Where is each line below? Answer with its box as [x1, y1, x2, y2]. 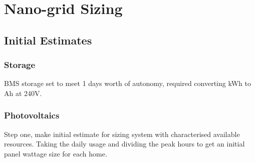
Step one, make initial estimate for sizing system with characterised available [4, 128, 240, 139]
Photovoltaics [4, 109, 60, 121]
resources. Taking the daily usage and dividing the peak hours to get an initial [4, 138, 245, 149]
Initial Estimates [4, 32, 92, 47]
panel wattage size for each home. [4, 148, 107, 158]
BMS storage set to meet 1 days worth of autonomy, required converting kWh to [4, 78, 251, 88]
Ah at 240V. [4, 87, 42, 98]
